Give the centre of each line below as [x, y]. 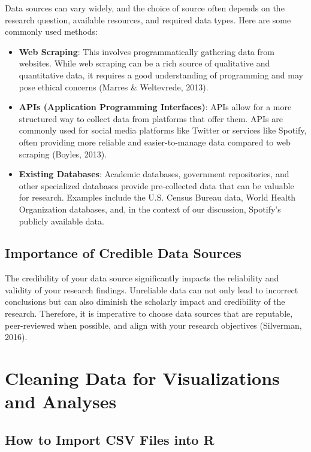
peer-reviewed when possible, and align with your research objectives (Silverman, [153, 325]
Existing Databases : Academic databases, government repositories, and [154, 174]
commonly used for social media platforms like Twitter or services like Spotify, [163, 130]
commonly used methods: [51, 31]
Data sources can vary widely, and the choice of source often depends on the [145, 8]
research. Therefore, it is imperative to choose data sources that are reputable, [149, 313]
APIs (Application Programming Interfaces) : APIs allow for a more [155, 107]
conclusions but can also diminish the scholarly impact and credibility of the [145, 301]
